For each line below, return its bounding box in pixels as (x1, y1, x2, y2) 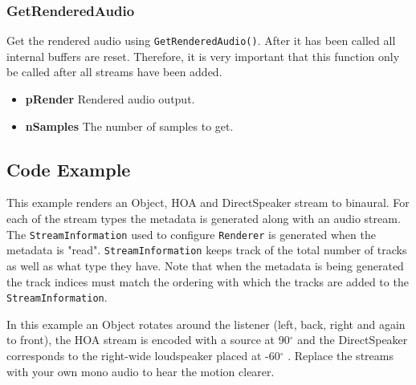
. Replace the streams (288, 346, 394, 363)
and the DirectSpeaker (297, 331, 408, 348)
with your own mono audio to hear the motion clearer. (6, 363, 275, 379)
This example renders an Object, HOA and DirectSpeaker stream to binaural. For (6, 194, 410, 211)
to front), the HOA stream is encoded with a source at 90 (6, 331, 290, 348)
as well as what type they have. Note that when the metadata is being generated (6, 257, 404, 274)
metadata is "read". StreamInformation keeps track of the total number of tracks (6, 241, 407, 258)
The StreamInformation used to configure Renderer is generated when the (6, 225, 376, 242)
